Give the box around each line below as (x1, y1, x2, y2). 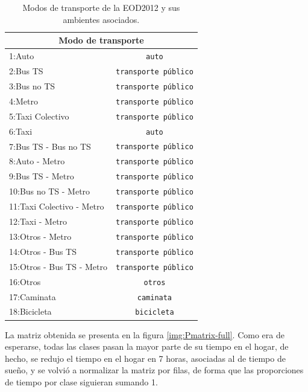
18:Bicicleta (9, 305, 52, 318)
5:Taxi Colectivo (9, 109, 69, 122)
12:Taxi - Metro (9, 215, 68, 228)
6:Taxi (9, 124, 33, 137)
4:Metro (9, 94, 38, 107)
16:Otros (9, 275, 41, 288)
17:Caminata (9, 290, 56, 303)
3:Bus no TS (9, 79, 55, 92)
